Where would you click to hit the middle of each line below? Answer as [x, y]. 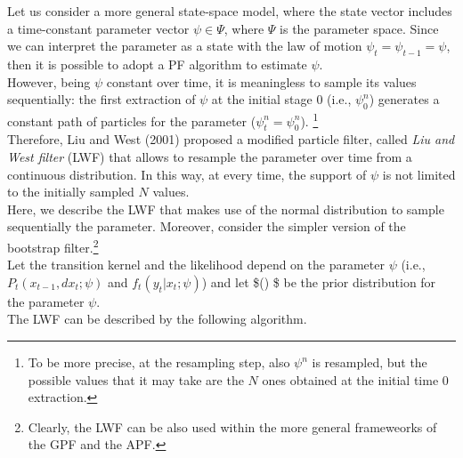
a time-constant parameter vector [98, 28]
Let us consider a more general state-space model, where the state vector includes [230, 11]
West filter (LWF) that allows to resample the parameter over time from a [210, 157]
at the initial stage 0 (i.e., [281, 99]
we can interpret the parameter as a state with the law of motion [185, 46]
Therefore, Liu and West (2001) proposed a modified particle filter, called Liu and [231, 139]
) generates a [404, 99]
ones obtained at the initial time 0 [355, 379]
